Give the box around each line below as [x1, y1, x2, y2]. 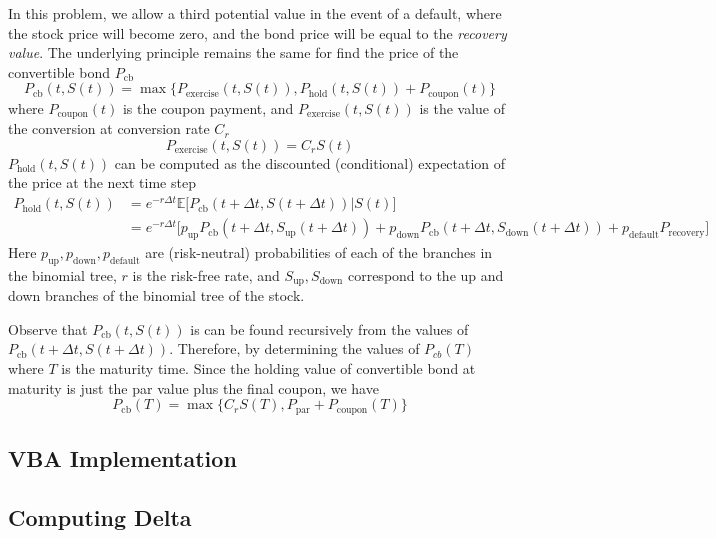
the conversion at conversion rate [8, 118, 210, 139]
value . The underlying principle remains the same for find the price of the [8, 42, 459, 63]
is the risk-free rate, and [132, 264, 280, 285]
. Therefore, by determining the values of [169, 338, 420, 359]
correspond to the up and [347, 264, 504, 285]
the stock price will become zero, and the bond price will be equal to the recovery [8, 22, 507, 43]
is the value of [419, 97, 506, 118]
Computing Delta [8, 501, 192, 532]
